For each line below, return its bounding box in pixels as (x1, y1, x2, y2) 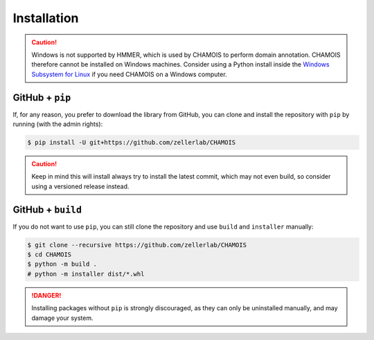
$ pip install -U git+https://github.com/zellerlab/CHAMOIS (27, 138, 236, 146)
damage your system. (31, 314, 93, 322)
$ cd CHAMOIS (27, 251, 72, 259)
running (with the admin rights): (12, 120, 103, 128)
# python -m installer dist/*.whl (27, 270, 145, 278)
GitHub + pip (12, 91, 71, 103)
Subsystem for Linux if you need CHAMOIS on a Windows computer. (31, 70, 228, 78)
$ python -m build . (27, 260, 97, 268)
